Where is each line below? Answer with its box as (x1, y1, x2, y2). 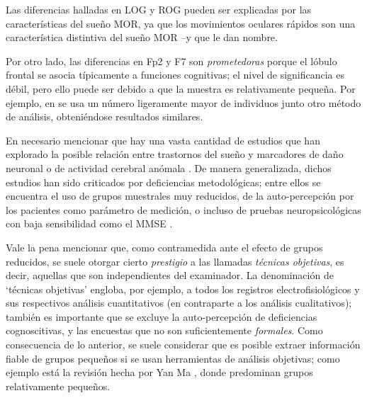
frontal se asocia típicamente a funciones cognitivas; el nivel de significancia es (6, 67, 345, 82)
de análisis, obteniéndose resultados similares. (6, 109, 203, 124)
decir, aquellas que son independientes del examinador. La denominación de (6, 268, 334, 283)
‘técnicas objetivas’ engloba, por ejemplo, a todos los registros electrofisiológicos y (6, 281, 360, 296)
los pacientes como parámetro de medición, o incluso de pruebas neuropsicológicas (6, 202, 361, 217)
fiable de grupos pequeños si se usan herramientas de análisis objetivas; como (6, 351, 340, 365)
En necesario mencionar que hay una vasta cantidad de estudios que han (6, 132, 320, 147)
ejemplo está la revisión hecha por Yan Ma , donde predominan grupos (6, 365, 313, 380)
